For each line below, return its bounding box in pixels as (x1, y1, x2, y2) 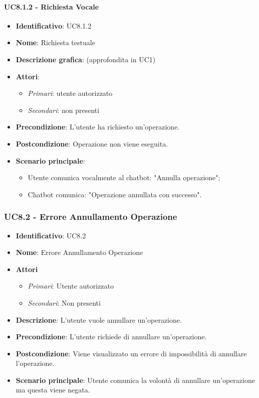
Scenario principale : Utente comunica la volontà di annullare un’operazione (16, 374, 255, 385)
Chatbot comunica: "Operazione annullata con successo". (28, 189, 202, 199)
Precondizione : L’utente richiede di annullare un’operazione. (16, 331, 207, 342)
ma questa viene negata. (16, 384, 90, 395)
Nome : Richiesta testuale (16, 37, 95, 48)
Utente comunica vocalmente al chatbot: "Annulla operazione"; (28, 172, 220, 183)
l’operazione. (16, 358, 55, 368)
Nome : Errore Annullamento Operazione (16, 247, 143, 257)
